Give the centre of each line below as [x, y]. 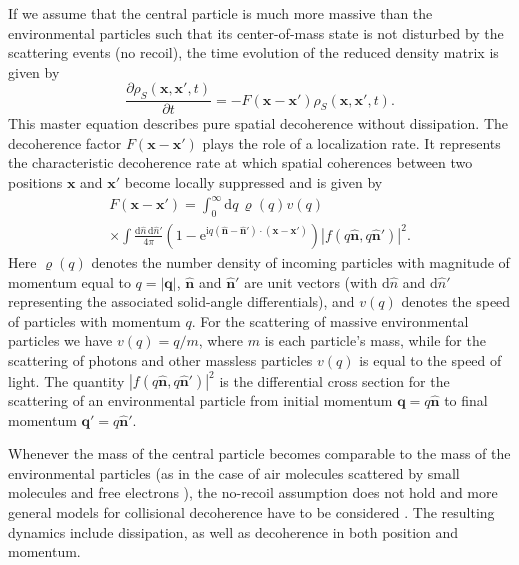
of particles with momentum [94, 320]
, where [221, 340]
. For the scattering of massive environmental [330, 320]
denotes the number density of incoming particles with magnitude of [300, 261]
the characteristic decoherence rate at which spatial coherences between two [240, 162]
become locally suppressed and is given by [253, 181]
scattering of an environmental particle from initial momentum [200, 400]
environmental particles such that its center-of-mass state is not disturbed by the [256, 32]
